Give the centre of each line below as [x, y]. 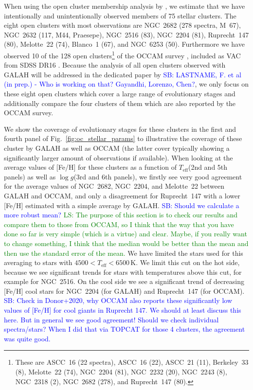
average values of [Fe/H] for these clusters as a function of [90, 167]
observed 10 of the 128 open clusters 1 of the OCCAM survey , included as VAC [122, 54]
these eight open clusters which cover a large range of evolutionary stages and [120, 93]
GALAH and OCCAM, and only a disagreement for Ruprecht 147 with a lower [122, 195]
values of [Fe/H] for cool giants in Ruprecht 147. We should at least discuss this [123, 310]
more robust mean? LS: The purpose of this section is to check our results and [121, 215]
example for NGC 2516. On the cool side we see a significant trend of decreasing [124, 281]
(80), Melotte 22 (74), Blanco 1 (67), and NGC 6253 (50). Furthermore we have [124, 44]
